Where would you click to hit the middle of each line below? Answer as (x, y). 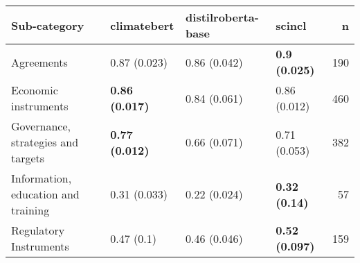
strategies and (45, 142)
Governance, (41, 126)
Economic (35, 90)
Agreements (39, 62)
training (30, 210)
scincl (291, 25)
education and (45, 194)
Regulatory (38, 230)
